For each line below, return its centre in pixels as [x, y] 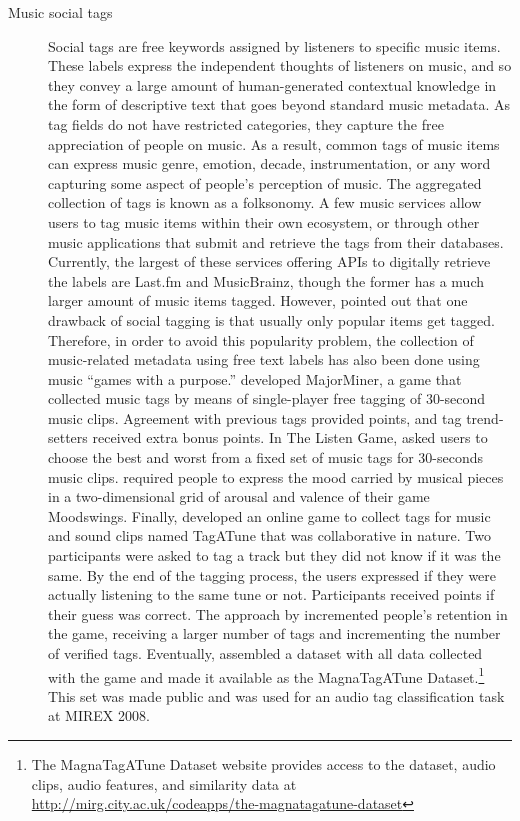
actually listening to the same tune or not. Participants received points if [271, 594]
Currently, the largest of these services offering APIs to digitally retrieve [269, 261]
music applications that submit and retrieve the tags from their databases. [276, 241]
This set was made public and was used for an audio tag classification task [276, 695]
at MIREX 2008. [99, 715]
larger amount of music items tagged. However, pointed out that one [258, 300]
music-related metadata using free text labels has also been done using [264, 359]
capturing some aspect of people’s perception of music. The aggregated [265, 182]
